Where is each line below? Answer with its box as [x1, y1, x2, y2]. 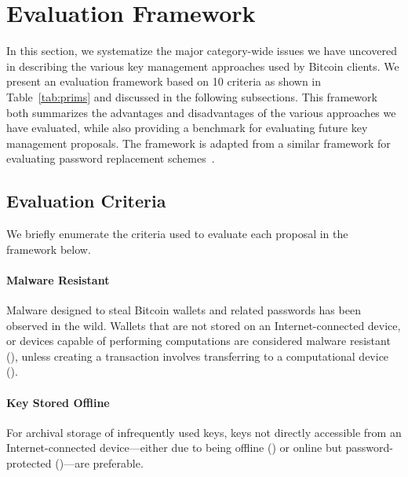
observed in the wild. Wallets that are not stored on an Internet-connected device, [6, 317, 401, 333]
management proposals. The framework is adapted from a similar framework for [6, 134, 391, 151]
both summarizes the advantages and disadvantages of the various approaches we [6, 104, 396, 120]
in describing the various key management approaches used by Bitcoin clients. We [6, 57, 399, 74]
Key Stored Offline [6, 394, 110, 410]
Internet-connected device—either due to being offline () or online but [6, 439, 342, 456]
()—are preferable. [55, 455, 144, 471]
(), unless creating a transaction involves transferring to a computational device [6, 347, 389, 364]
